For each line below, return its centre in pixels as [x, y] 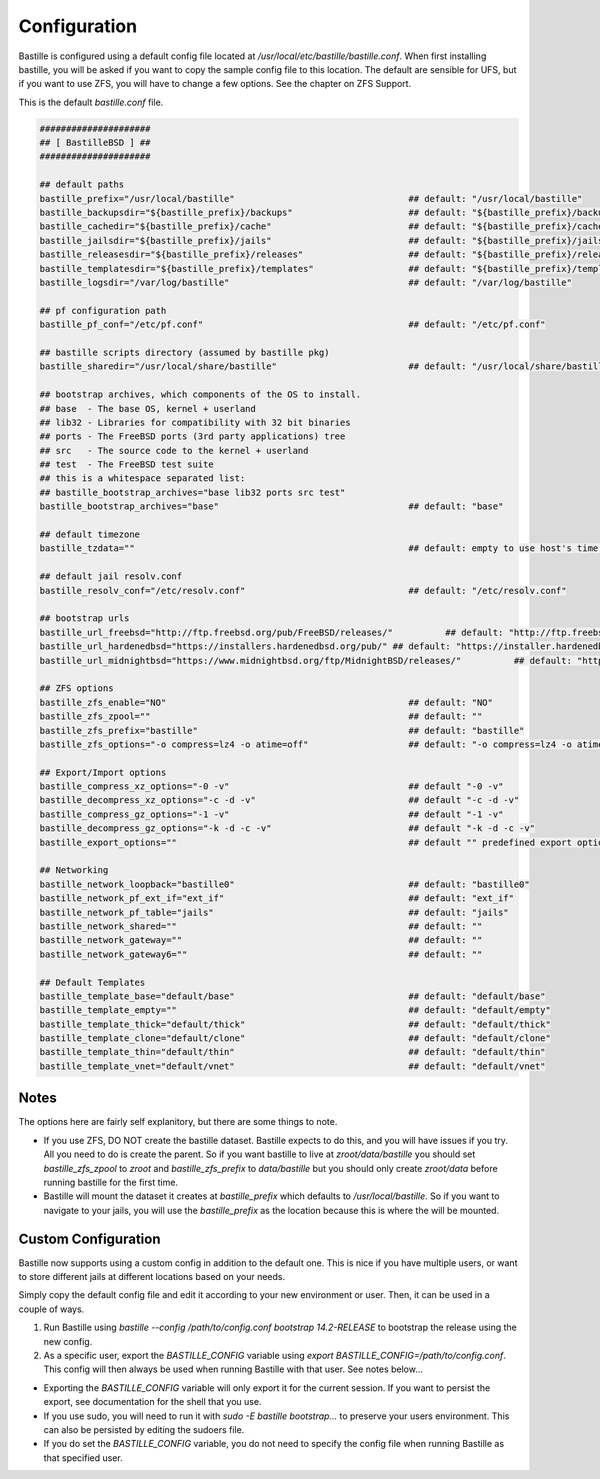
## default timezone [89, 534]
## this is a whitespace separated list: [142, 478]
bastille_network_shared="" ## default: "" [261, 926]
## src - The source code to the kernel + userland [174, 450]
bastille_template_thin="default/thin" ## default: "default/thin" [292, 1052]
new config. [68, 1341]
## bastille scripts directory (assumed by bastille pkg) [184, 352]
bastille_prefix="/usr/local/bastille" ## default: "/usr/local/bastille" [311, 198]
